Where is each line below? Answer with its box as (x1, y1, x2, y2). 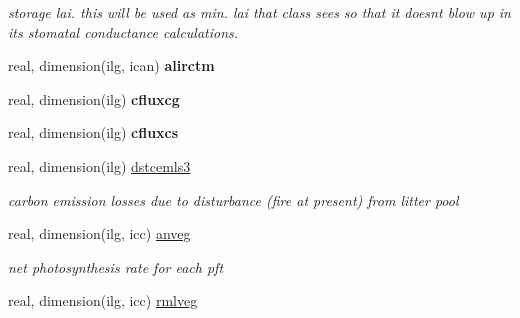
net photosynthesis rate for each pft (8, 256, 224, 277)
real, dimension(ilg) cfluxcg (8, 88, 180, 109)
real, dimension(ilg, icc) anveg (8, 223, 191, 244)
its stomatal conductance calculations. (8, 21, 239, 42)
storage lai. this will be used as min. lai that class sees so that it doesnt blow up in (8, 2, 511, 22)
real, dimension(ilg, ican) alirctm (8, 55, 215, 76)
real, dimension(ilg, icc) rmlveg (8, 290, 198, 311)
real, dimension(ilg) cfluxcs (8, 122, 179, 143)
